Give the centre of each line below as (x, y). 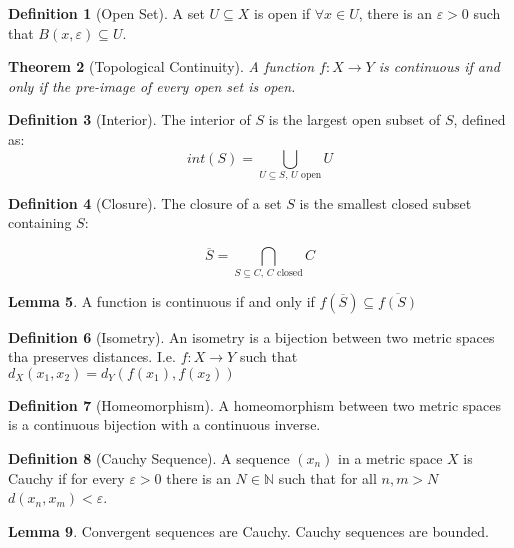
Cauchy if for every (66, 477)
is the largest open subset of (354, 119)
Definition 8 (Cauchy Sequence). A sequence (149, 458)
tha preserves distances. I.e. (92, 356)
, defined (479, 119)
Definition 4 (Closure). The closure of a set (145, 202)
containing (40, 222)
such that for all (327, 477)
